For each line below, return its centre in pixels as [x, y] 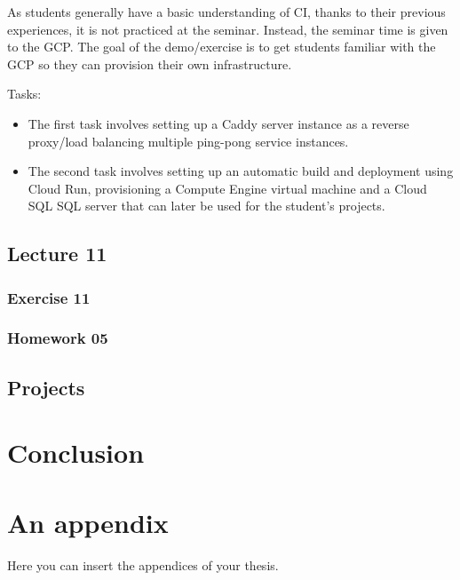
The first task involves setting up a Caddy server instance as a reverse [218, 123]
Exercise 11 [49, 297]
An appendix [88, 522]
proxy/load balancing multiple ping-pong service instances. [188, 141]
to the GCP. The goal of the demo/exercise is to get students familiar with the [222, 47]
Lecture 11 [57, 254]
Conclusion [76, 453]
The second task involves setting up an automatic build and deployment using [241, 171]
